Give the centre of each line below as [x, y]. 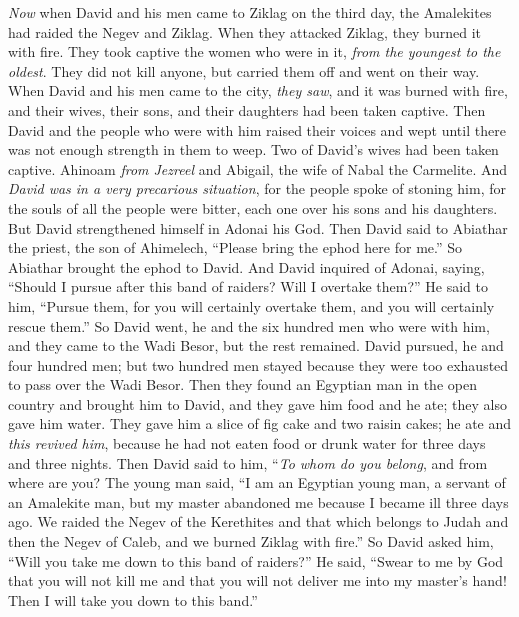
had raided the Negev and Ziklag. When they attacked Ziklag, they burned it [245, 31]
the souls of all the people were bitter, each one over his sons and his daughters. [253, 207]
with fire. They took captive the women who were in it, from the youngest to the [254, 51]
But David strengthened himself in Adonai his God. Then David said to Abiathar [258, 227]
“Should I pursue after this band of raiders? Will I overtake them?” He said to [248, 286]
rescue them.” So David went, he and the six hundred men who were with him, [249, 325]
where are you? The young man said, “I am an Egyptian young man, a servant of [257, 482]
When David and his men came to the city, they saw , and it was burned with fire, [258, 90]
